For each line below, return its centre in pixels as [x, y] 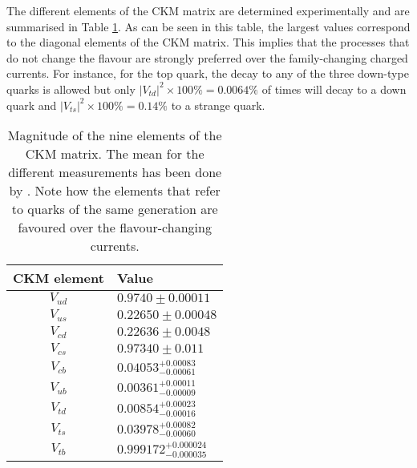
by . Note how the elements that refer [115, 191]
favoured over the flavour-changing [115, 228]
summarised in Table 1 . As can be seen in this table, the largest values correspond [208, 26]
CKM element [59, 278]
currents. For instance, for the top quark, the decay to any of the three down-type [208, 73]
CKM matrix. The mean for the [115, 154]
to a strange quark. [218, 105]
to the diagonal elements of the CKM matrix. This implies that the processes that [208, 42]
